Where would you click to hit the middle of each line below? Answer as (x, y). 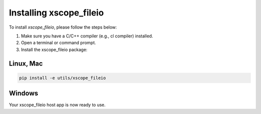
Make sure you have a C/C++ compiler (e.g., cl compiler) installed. (87, 36)
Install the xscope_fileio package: (54, 49)
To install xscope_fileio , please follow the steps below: (63, 27)
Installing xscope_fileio (56, 13)
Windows (23, 93)
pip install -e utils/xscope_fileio (63, 78)
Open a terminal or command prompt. (58, 43)
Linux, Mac (26, 63)
